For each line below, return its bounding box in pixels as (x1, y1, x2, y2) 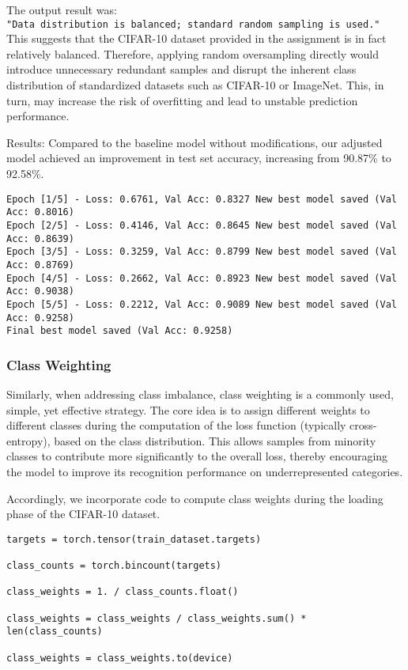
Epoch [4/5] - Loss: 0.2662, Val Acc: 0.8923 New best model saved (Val (6, 272, 397, 284)
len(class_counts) (6, 626, 103, 638)
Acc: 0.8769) (6, 259, 74, 271)
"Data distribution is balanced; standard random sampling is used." (6, 18, 380, 30)
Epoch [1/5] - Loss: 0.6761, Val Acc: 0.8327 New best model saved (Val (6, 193, 397, 205)
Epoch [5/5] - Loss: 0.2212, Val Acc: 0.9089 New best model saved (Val (6, 298, 397, 310)
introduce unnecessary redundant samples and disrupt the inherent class (6, 61, 357, 78)
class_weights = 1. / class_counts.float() (6, 586, 239, 598)
